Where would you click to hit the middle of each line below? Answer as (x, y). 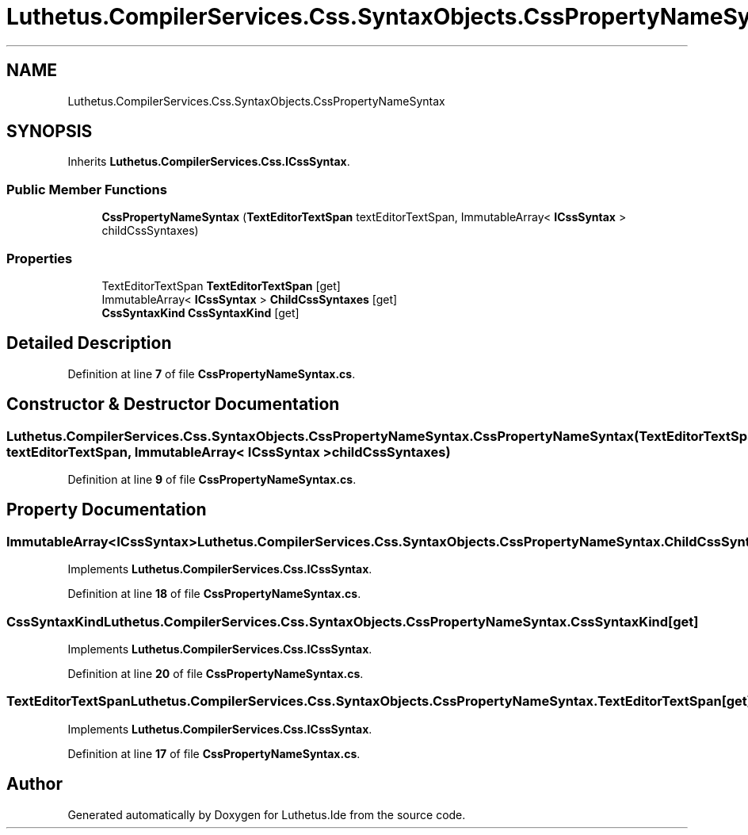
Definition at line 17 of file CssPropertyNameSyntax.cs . (214, 753)
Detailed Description (89, 343)
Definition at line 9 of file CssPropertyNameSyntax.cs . (212, 479)
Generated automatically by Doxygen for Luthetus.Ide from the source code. (267, 814)
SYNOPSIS (50, 132)
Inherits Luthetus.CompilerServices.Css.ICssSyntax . (209, 162)
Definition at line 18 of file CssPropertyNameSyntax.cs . (214, 594)
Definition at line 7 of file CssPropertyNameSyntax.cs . (212, 373)
